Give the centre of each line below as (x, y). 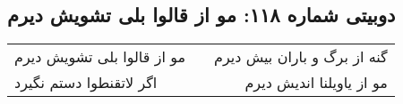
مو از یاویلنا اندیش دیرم (316, 83)
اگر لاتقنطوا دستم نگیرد (86, 83)
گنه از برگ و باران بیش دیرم (301, 57)
